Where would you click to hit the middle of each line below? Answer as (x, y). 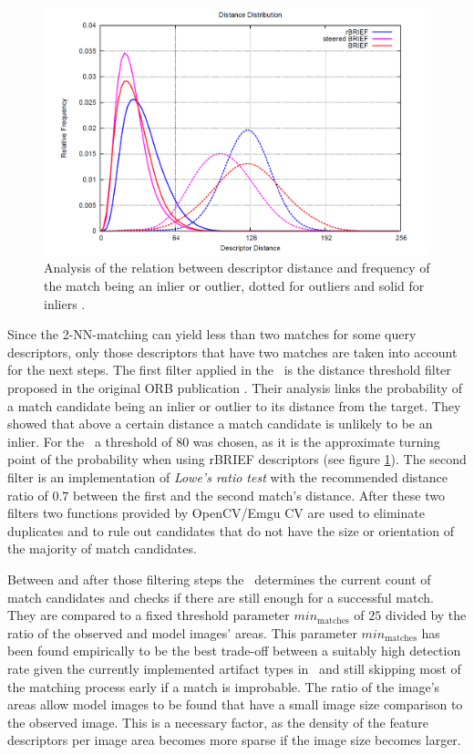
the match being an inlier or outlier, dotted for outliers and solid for (234, 286)
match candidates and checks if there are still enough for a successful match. (221, 597)
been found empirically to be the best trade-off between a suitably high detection (234, 651)
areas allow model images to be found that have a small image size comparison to (235, 704)
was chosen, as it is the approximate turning (316, 441)
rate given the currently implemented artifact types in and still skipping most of (234, 668)
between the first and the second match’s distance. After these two (259, 495)
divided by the (426, 615)
